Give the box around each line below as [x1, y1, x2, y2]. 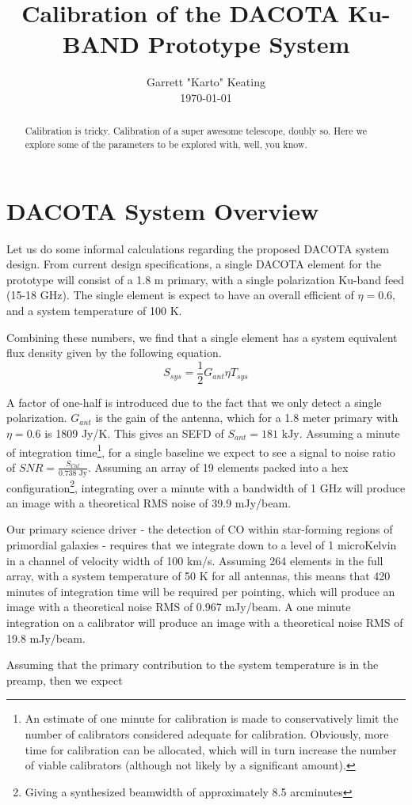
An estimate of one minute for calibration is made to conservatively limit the [25, 710, 399, 727]
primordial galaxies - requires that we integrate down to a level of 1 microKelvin [6, 537, 397, 553]
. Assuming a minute [299, 424, 400, 441]
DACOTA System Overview [6, 194, 319, 226]
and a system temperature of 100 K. [6, 302, 182, 318]
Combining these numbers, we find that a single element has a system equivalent [6, 328, 398, 345]
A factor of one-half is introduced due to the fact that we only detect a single [6, 393, 382, 410]
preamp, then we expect [6, 671, 123, 688]
